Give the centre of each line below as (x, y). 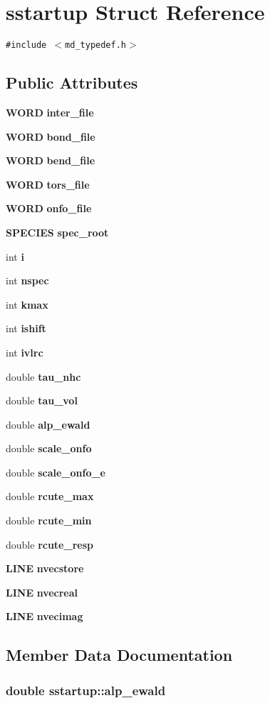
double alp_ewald (48, 424)
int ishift (26, 328)
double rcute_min (49, 520)
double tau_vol (42, 400)
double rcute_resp (50, 544)
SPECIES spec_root (57, 232)
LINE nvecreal (42, 592)
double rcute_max (50, 496)
